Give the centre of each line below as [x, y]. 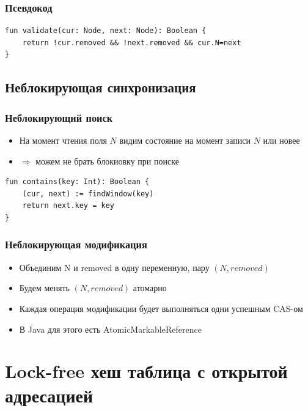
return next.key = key [68, 206]
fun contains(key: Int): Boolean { [77, 182]
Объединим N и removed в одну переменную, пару [114, 267]
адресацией [49, 395]
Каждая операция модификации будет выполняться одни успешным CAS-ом [161, 308]
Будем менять [44, 288]
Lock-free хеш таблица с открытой [146, 371]
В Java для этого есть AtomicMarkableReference [110, 329]
